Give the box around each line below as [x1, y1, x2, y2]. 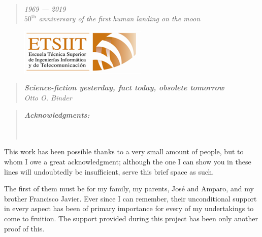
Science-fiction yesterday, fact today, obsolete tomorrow [24, 82, 224, 93]
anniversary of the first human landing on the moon [39, 13, 201, 24]
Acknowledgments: [24, 109, 90, 120]
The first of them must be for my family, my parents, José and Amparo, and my [4, 183, 254, 194]
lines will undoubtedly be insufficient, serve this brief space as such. [4, 166, 214, 177]
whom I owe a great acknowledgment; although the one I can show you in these [4, 156, 251, 166]
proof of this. [4, 223, 45, 233]
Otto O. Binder [24, 92, 72, 103]
